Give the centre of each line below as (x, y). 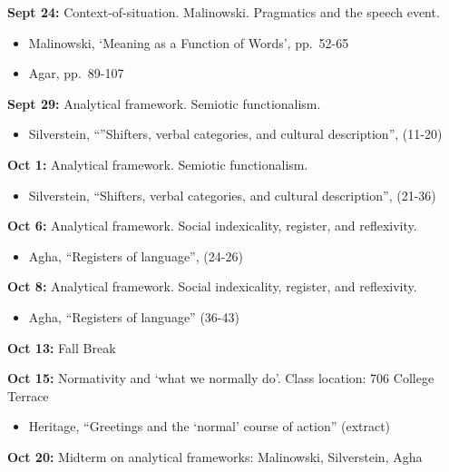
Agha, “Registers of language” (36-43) (134, 316)
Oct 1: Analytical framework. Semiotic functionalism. (158, 164)
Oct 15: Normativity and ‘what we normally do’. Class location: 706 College (221, 378)
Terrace (28, 395)
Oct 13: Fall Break (62, 347)
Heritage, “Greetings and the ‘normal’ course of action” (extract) (210, 426)
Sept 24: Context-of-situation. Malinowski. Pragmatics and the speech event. (224, 12)
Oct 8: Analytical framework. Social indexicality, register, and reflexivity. (212, 286)
